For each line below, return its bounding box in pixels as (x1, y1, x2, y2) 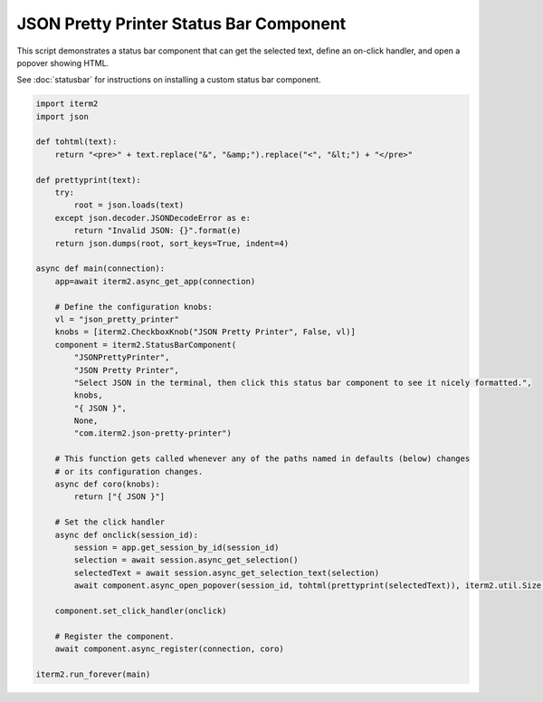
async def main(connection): (35, 264, 166, 274)
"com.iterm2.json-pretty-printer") (73, 428, 233, 438)
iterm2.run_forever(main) (35, 668, 151, 679)
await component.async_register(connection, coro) (54, 644, 284, 654)
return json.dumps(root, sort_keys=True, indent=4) (54, 238, 290, 248)
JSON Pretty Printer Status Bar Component (16, 14, 347, 34)
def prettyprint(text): (35, 175, 142, 185)
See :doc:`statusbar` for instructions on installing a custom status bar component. (16, 74, 321, 85)
